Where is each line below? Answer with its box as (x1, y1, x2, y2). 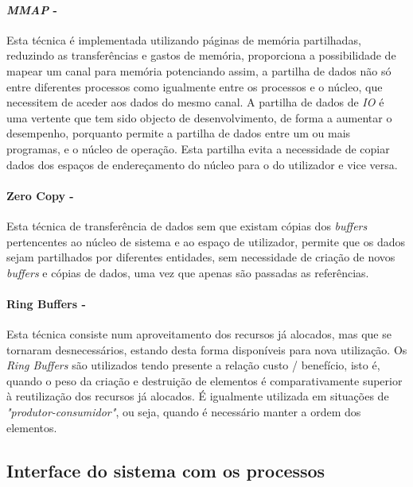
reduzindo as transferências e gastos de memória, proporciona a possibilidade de (6, 47, 396, 64)
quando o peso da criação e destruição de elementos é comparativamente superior (6, 372, 403, 388)
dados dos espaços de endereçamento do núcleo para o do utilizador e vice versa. (6, 156, 398, 172)
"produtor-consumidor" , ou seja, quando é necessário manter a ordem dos (6, 404, 361, 420)
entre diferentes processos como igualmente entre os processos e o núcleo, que (6, 78, 383, 95)
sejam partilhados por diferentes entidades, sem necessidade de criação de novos (6, 249, 395, 265)
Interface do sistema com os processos (6, 458, 325, 482)
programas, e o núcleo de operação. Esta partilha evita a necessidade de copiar (6, 140, 390, 157)
